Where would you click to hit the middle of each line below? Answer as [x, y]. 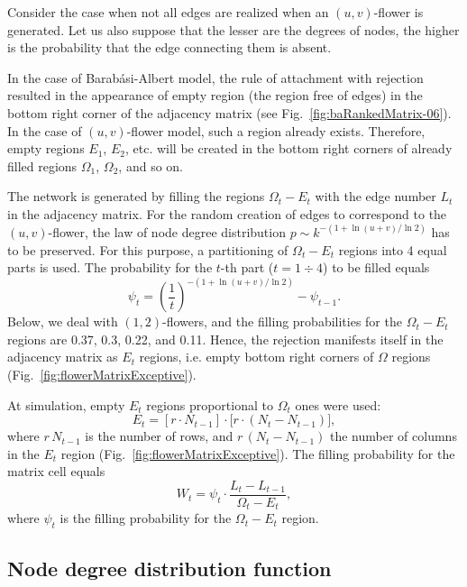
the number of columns [394, 436]
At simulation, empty [66, 404]
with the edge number [375, 196]
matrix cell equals [56, 471]
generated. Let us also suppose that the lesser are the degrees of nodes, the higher [233, 29]
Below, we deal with [63, 321]
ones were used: [338, 404]
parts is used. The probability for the [110, 267]
